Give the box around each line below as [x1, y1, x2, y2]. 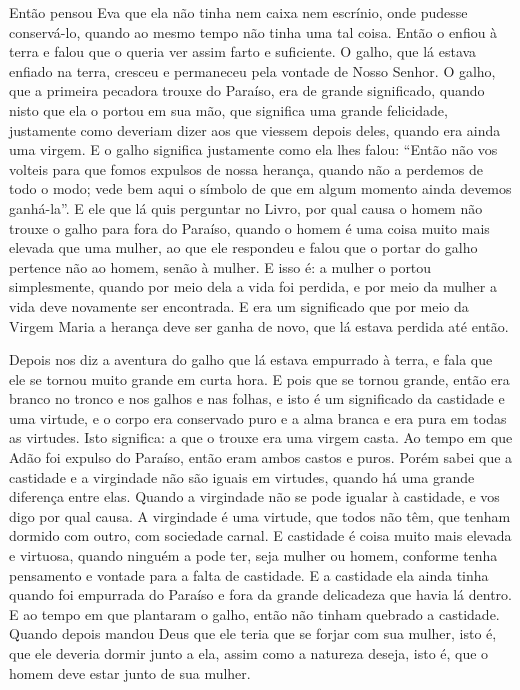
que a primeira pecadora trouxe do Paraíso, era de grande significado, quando [9, 80, 485, 101]
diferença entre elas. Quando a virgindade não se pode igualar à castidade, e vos [9, 486, 500, 507]
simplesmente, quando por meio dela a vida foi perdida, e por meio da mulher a [9, 276, 497, 297]
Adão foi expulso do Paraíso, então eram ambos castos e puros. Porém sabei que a [9, 447, 513, 468]
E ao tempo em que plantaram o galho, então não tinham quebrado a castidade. [9, 603, 500, 624]
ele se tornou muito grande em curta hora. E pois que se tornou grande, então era [9, 368, 510, 389]
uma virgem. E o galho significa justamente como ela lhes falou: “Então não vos [9, 139, 498, 160]
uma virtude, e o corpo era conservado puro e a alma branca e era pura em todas [9, 407, 507, 428]
